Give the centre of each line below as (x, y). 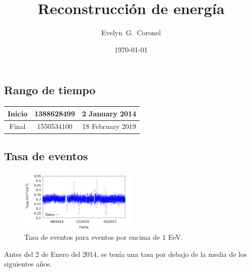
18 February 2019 (109, 126)
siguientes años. (28, 264)
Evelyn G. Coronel (131, 32)
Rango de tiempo (50, 90)
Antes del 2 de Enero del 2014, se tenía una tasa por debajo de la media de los (126, 254)
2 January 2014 (109, 113)
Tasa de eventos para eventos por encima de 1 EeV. (104, 237)
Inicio (18, 113)
